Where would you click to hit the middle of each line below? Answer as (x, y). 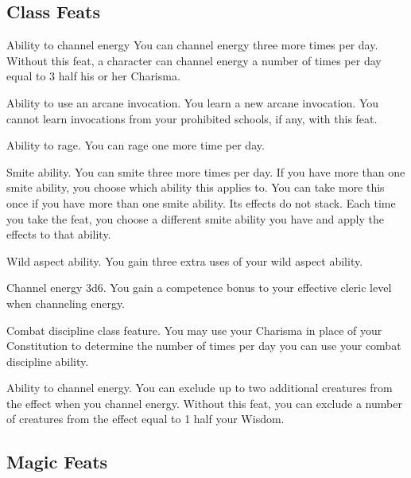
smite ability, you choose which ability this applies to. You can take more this (196, 187)
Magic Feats (57, 462)
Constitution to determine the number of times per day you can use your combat (204, 346)
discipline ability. (48, 361)
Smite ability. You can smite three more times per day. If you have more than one (206, 171)
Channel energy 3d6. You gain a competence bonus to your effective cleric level (199, 288)
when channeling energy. (66, 303)
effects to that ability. (59, 234)
